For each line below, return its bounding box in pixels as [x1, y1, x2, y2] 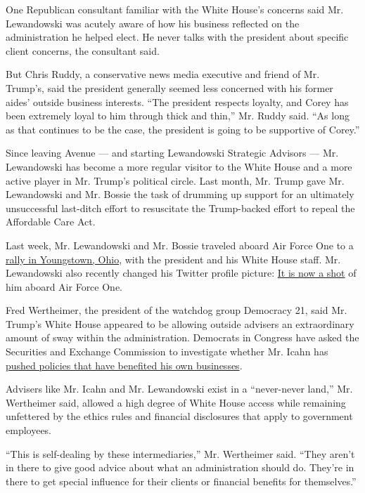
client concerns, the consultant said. [6, 43, 160, 58]
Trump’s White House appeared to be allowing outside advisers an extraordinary [6, 316, 354, 331]
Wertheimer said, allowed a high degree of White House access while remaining [6, 395, 346, 409]
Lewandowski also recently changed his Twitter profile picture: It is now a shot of [6, 265, 357, 280]
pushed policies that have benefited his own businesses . [6, 357, 243, 372]
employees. [6, 423, 52, 438]
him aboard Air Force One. [6, 279, 122, 294]
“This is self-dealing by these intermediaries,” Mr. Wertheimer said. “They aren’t [6, 446, 355, 461]
